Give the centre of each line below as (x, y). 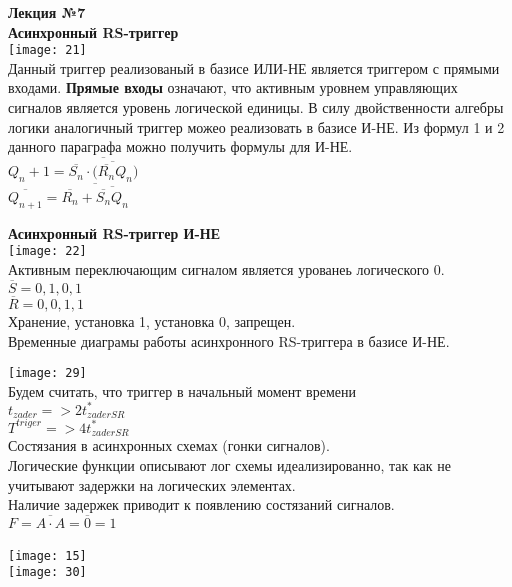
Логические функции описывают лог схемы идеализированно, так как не (229, 464)
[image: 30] (47, 572)
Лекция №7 (47, 12)
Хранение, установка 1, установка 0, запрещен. (152, 321)
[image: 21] (47, 50)
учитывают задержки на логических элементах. (152, 484)
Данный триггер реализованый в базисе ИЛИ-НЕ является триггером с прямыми (254, 67)
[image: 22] (47, 251)
